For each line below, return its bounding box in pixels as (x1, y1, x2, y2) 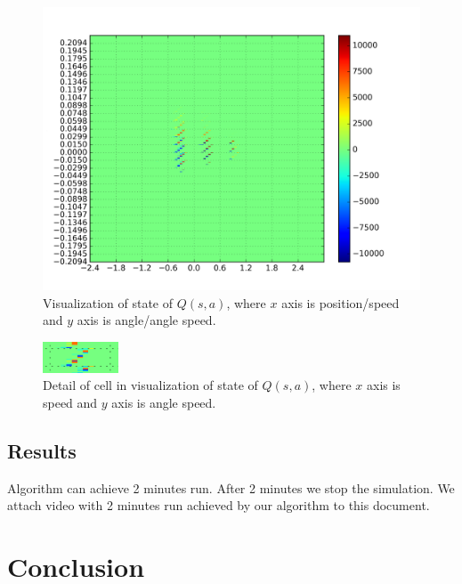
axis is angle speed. (111, 393, 216, 412)
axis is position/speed (281, 293, 400, 312)
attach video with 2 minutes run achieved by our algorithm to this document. (7, 496, 430, 515)
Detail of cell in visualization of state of (43, 376, 258, 394)
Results (7, 437, 77, 465)
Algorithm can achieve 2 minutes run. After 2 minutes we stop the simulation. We (7, 478, 455, 497)
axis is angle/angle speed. (77, 311, 216, 329)
